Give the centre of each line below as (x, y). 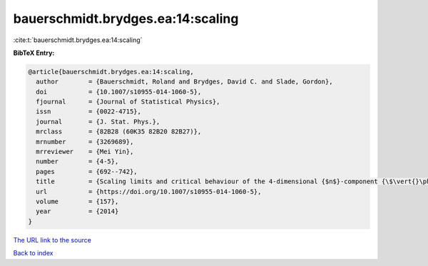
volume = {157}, (77, 201)
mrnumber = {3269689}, (85, 142)
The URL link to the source (52, 240)
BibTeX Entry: (34, 53)
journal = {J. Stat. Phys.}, (98, 122)
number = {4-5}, (77, 162)
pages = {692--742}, (87, 172)
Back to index (33, 253)
